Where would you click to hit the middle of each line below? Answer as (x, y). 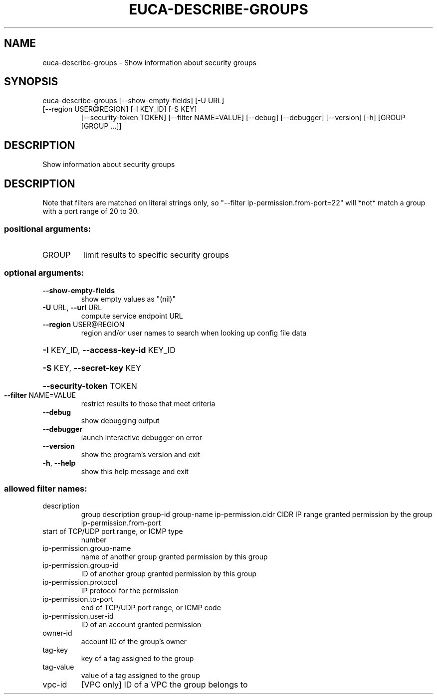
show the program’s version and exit (141, 454)
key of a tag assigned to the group (137, 659)
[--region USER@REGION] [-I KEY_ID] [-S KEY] (120, 109)
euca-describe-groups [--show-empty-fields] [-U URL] (133, 101)
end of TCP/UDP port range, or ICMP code (151, 608)
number (94, 540)
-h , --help (59, 463)
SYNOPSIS (31, 82)
